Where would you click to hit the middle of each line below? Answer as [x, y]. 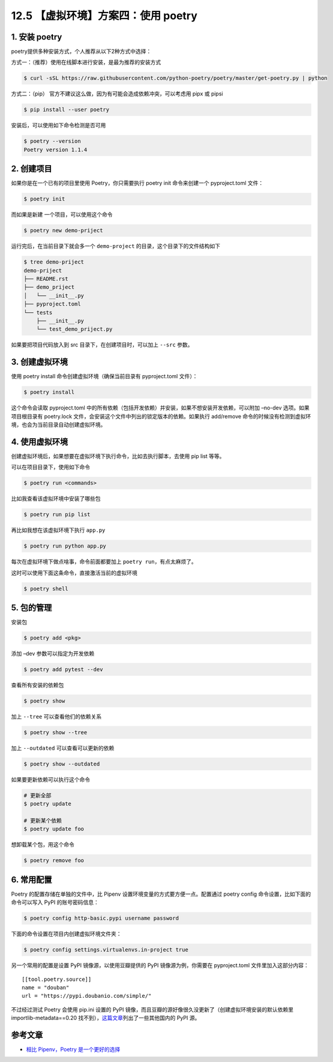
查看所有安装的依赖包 [37, 685]
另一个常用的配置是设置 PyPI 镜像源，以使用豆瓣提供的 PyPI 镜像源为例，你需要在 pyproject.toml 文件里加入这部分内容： [160, 965]
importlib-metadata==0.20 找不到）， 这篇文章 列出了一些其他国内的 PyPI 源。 [106, 1018]
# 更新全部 [37, 795]
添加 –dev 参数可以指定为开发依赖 [53, 653]
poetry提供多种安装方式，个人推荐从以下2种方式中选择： [81, 52]
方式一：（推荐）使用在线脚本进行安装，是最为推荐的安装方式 [86, 62]
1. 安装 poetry [37, 37]
